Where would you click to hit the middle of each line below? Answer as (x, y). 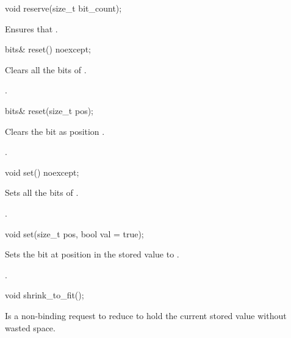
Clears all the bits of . (46, 69)
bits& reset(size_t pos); (49, 110)
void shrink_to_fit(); (45, 295)
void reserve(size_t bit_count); (63, 8)
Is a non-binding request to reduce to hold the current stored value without (146, 315)
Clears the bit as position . (55, 131)
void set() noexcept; (42, 172)
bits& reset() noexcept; (48, 49)
